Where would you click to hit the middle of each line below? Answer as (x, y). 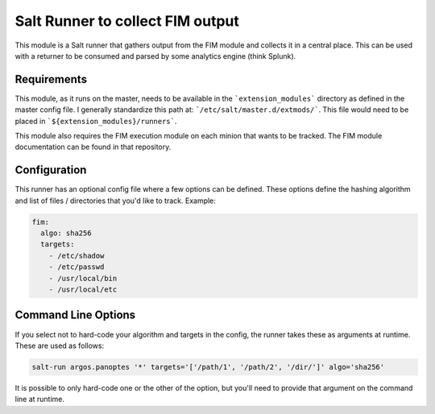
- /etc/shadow (77, 255)
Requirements (51, 79)
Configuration (51, 170)
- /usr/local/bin (83, 278)
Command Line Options (75, 315)
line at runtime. (39, 400)
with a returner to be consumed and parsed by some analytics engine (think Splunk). (155, 56)
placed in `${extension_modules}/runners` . (96, 121)
